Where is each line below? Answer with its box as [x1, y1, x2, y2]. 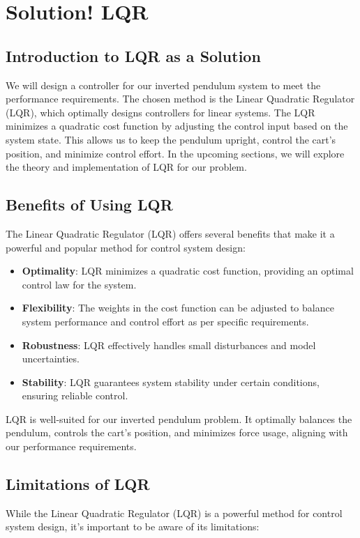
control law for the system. [22, 277, 137, 291]
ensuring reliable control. [22, 388, 128, 403]
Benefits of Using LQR [6, 194, 173, 215]
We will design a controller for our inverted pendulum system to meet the [6, 77, 321, 92]
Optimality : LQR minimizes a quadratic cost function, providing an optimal [22, 263, 354, 278]
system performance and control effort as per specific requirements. [22, 314, 309, 328]
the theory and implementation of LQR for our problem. [6, 160, 247, 174]
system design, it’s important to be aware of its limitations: [6, 519, 260, 534]
